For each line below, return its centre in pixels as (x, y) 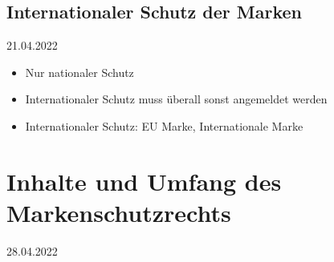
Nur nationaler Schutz (79, 72)
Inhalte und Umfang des (144, 181)
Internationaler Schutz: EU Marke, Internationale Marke (164, 125)
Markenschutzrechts (119, 212)
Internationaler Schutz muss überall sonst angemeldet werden (176, 99)
